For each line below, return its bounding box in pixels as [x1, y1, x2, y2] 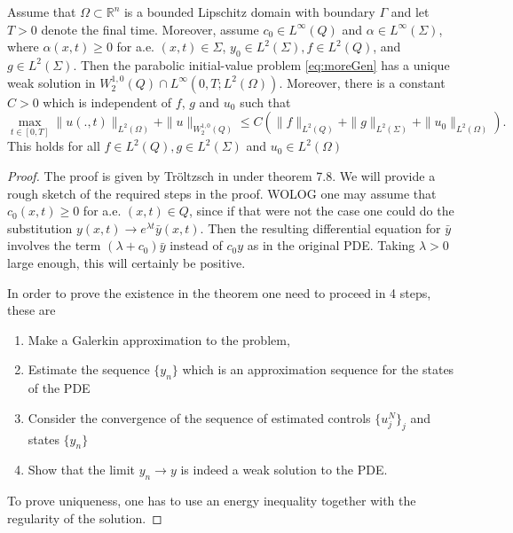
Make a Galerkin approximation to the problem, [28, 330, 290, 349]
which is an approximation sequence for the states [182, 360, 454, 379]
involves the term [7, 236, 101, 255]
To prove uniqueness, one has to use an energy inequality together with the [7, 491, 416, 510]
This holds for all [7, 137, 100, 155]
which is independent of [43, 92, 172, 111]
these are [7, 301, 56, 319]
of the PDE [28, 379, 91, 397]
